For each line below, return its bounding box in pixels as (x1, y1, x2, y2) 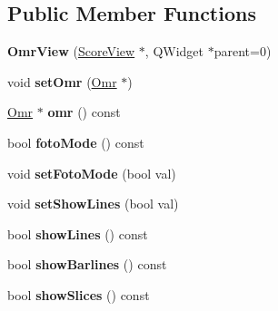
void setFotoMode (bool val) (7, 163, 176, 182)
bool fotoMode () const (7, 132, 144, 151)
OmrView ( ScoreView (7, 42, 135, 61)
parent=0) (213, 42, 272, 61)
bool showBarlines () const (7, 255, 167, 274)
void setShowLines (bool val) (7, 194, 179, 213)
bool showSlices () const (7, 285, 150, 304)
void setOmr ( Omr (7, 72, 117, 91)
